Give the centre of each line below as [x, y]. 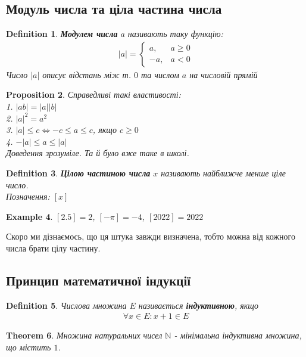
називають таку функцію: [175, 34]
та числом [160, 74]
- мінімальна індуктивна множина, [238, 335]
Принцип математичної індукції [99, 280]
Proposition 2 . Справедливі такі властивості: [93, 94]
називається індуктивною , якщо [199, 305]
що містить [29, 347]
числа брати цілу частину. [53, 248]
